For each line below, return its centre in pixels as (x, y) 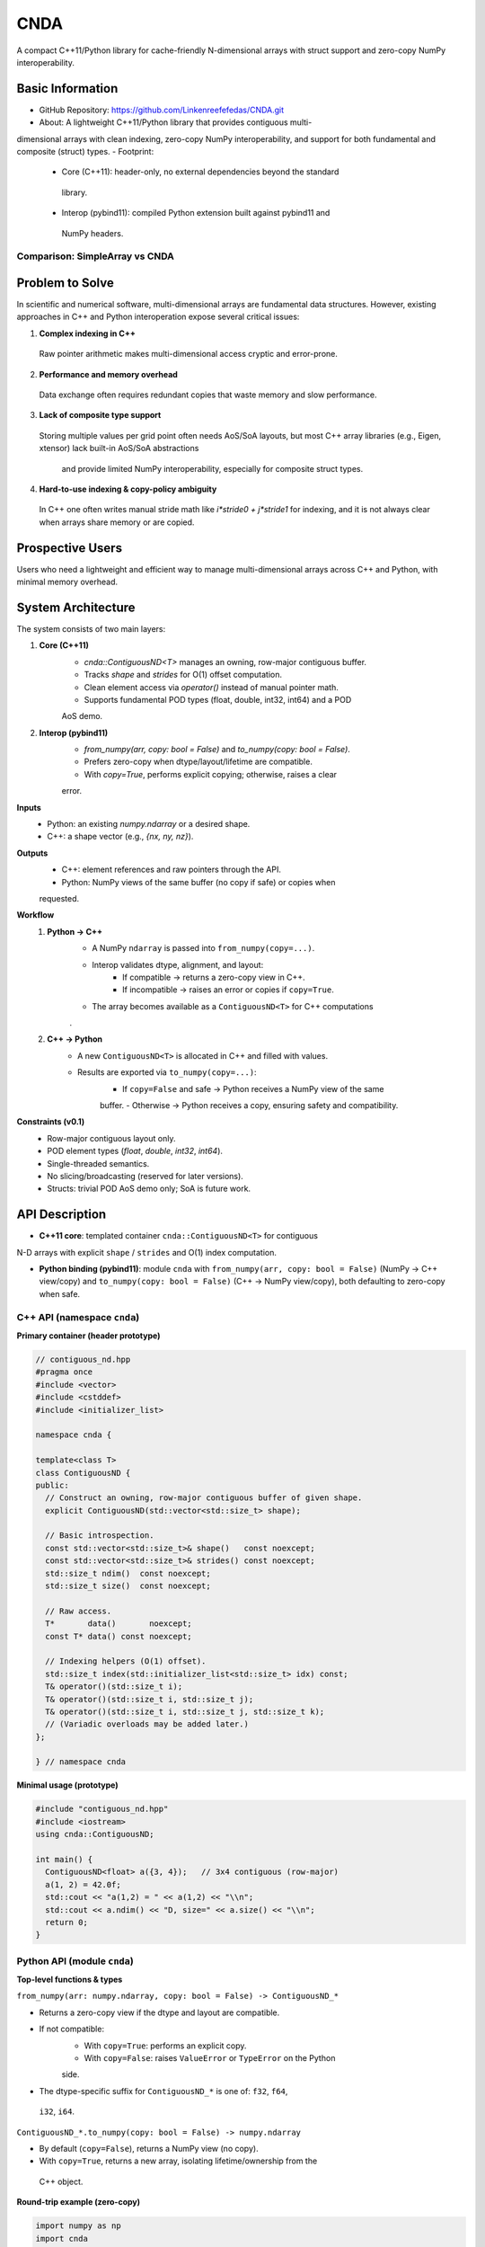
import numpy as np (78, 2226)
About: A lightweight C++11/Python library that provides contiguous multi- (176, 122)
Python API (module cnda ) (75, 1961)
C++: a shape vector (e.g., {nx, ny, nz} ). (120, 837)
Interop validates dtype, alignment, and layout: (178, 964)
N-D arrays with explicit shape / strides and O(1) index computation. (147, 1252)
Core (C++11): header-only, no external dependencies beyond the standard (200, 172)
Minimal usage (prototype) (67, 1785)
